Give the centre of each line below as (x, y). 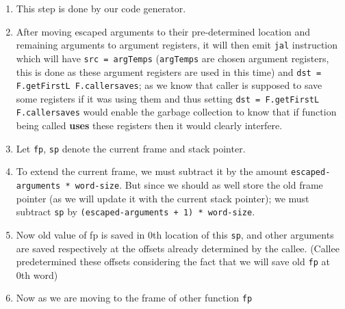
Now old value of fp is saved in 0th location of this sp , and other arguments (175, 234)
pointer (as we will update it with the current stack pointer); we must (163, 198)
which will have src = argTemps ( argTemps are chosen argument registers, (172, 58)
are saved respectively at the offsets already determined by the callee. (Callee (178, 248)
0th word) (37, 274)
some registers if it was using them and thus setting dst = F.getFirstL (168, 98)
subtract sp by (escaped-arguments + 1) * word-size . (136, 212)
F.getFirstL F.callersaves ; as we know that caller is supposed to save (169, 85)
